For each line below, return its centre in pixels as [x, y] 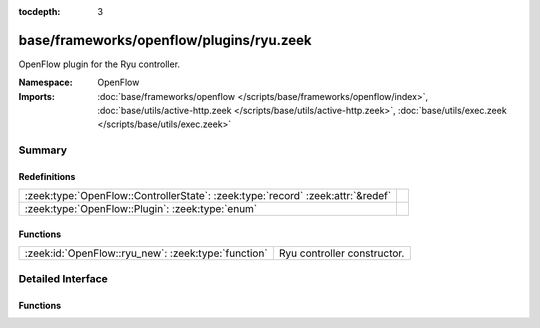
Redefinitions [47, 177]
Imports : [36, 96]
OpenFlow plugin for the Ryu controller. [99, 64]
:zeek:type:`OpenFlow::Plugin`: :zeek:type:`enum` [141, 209]
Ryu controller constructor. [341, 253]
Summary [43, 150]
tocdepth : [39, 11]
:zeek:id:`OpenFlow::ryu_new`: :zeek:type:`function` [146, 253]
